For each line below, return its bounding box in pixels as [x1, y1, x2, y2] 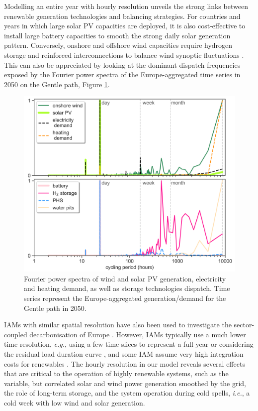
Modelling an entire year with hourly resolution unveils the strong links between [4, 1, 248, 11]
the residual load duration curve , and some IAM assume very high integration [4, 349, 244, 359]
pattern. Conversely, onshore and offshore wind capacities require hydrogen [4, 40, 233, 50]
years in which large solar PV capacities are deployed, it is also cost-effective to [4, 20, 246, 31]
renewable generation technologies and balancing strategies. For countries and [4, 10, 241, 21]
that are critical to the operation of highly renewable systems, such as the [4, 368, 229, 379]
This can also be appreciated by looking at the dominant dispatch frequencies [4, 59, 241, 70]
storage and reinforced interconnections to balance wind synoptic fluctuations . [4, 49, 244, 60]
